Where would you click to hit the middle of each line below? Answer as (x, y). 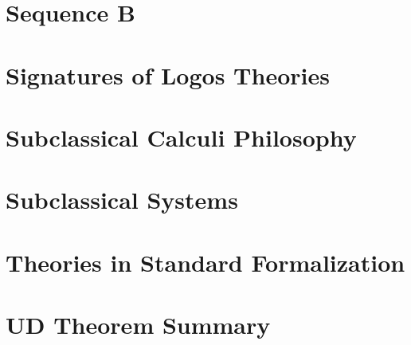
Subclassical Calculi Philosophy (181, 137)
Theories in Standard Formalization (205, 262)
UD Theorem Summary (138, 325)
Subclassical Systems (122, 200)
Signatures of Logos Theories (168, 74)
